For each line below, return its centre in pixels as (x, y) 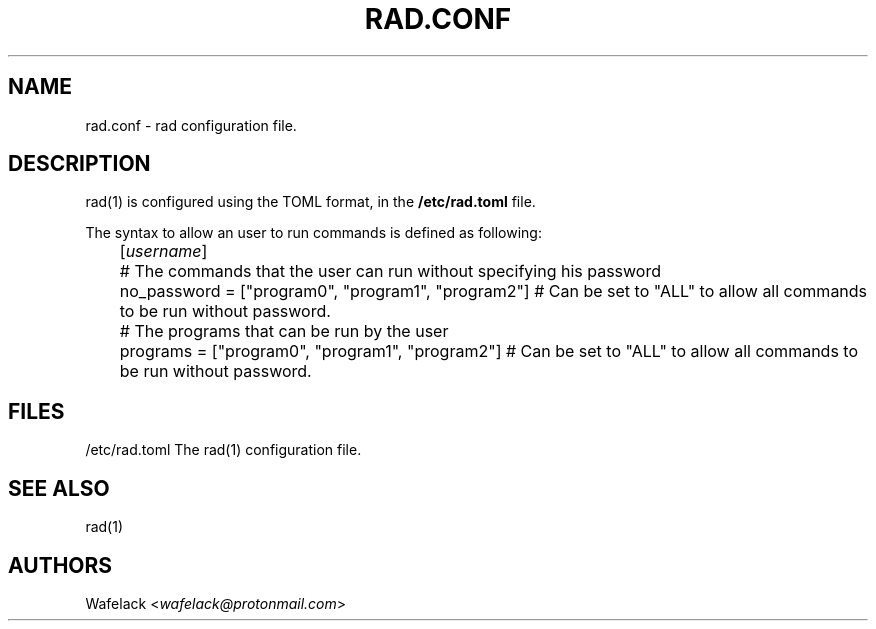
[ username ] (163, 251)
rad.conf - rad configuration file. (191, 125)
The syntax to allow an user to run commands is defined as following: (313, 233)
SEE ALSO (59, 488)
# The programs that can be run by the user (284, 331)
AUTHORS (60, 565)
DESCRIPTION (79, 164)
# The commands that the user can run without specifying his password (390, 271)
